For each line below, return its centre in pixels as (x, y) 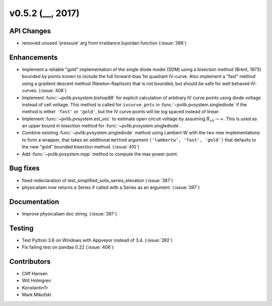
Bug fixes (24, 168)
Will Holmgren (37, 281)
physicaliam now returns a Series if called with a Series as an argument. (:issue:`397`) (111, 187)
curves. (30, 91)
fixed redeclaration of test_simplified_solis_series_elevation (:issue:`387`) (97, 180)
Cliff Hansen (35, 274)
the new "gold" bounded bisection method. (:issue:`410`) (81, 147)
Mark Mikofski (37, 295)
